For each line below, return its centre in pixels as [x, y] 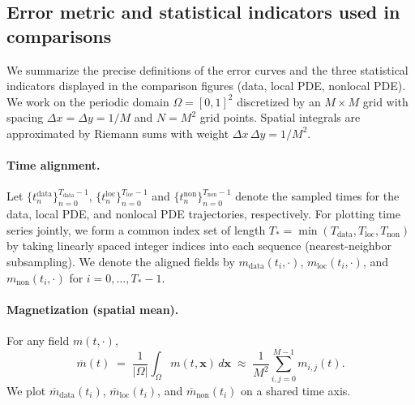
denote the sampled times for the [317, 196]
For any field [38, 340]
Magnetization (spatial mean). [93, 309]
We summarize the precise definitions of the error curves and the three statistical [207, 69]
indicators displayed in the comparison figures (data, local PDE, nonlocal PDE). [206, 86]
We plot [26, 390]
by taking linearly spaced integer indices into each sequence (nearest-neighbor [199, 246]
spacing [25, 117]
